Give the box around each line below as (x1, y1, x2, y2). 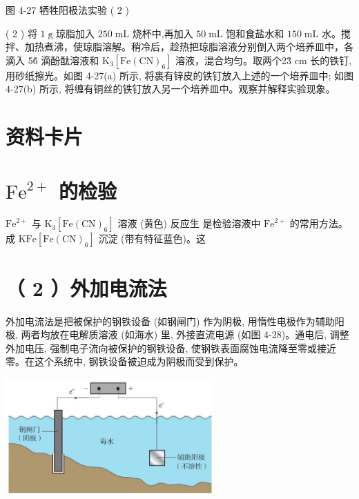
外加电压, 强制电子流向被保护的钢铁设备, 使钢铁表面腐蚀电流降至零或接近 (6, 340, 337, 355)
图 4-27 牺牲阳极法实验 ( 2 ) (6, 3, 129, 17)
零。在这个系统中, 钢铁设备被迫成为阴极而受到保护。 (6, 354, 244, 369)
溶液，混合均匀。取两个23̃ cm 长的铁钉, (175, 52, 352, 67)
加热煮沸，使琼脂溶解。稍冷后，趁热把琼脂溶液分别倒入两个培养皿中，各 (24, 39, 353, 54)
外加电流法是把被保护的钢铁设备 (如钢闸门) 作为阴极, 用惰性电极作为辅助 (6, 313, 335, 328)
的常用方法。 (289, 216, 348, 231)
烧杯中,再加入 (132, 26, 193, 40)
